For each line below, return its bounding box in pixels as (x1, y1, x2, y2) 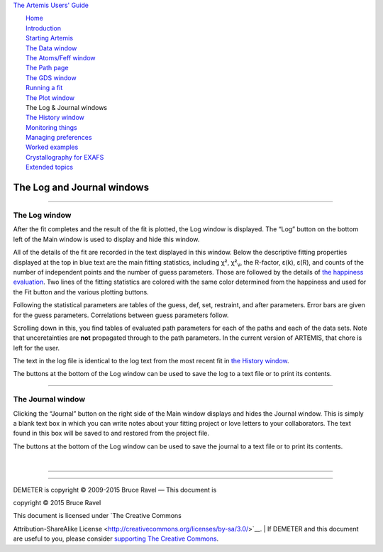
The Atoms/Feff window (26, 53, 96, 62)
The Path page (26, 64, 69, 72)
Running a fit (26, 84, 63, 92)
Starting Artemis (26, 34, 74, 43)
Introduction (26, 23, 62, 32)
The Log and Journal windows (13, 182, 149, 194)
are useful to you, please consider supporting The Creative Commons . (13, 534, 219, 543)
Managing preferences (26, 133, 92, 142)
